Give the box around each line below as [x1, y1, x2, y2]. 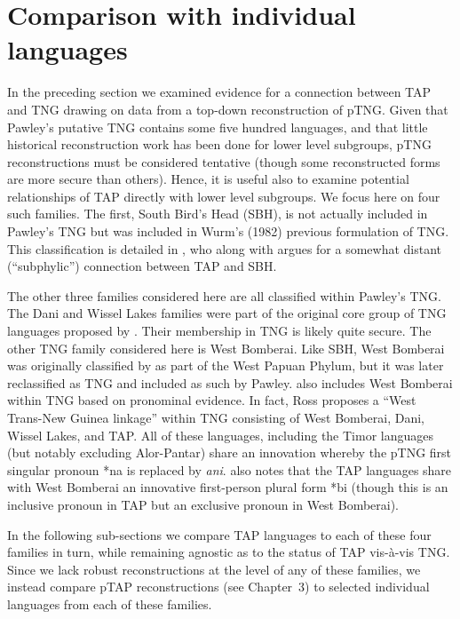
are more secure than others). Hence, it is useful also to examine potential [7, 170, 409, 188]
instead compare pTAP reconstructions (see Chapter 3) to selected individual [7, 577, 430, 596]
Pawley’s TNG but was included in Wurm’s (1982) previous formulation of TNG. [7, 222, 449, 241]
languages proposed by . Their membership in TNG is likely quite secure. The [7, 321, 432, 340]
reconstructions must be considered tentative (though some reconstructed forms [7, 152, 440, 171]
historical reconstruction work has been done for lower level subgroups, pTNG [7, 135, 432, 154]
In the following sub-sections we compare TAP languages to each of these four [7, 525, 432, 544]
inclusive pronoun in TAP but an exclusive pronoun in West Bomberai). [7, 495, 400, 513]
